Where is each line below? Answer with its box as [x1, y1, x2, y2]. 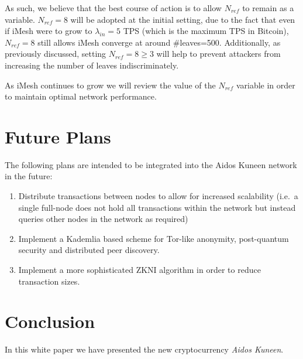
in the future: [5, 170, 53, 182]
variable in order [236, 78, 295, 91]
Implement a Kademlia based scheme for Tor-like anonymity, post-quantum [18, 232, 289, 244]
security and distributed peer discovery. [18, 244, 160, 256]
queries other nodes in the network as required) [18, 213, 188, 225]
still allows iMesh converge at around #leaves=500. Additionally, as [37, 36, 281, 48]
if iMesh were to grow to [5, 25, 92, 37]
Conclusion [5, 309, 95, 333]
